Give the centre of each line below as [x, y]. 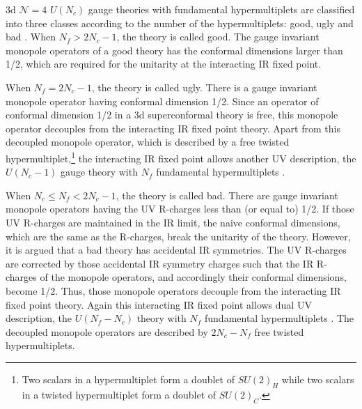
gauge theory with [99, 172]
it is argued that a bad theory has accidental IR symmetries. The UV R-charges [176, 250]
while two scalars [318, 379]
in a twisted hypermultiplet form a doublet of [119, 394]
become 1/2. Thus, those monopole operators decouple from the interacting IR [173, 290]
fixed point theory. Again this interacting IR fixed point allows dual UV [159, 304]
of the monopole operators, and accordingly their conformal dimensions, [193, 277]
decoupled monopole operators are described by [107, 331]
